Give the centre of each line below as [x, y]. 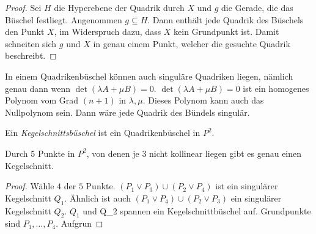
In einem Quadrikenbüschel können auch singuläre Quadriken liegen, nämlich [149, 76]
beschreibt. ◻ [31, 55]
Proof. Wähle [30, 186]
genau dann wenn [38, 88]
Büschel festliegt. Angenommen [64, 19]
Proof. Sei [23, 7]
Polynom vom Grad [42, 100]
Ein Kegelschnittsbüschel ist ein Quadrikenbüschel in [103, 133]
